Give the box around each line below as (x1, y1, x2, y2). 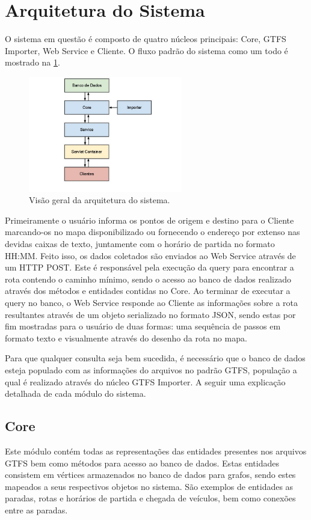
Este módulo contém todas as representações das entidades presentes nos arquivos (5, 444, 307, 457)
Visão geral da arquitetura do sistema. (29, 194, 170, 206)
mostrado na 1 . (5, 56, 60, 69)
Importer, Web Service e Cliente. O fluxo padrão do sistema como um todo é (5, 44, 288, 57)
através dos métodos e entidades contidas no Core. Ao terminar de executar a (5, 284, 291, 297)
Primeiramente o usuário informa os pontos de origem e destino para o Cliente (5, 213, 294, 226)
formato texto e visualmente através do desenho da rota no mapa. (5, 331, 247, 344)
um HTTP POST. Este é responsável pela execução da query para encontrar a (5, 261, 294, 274)
